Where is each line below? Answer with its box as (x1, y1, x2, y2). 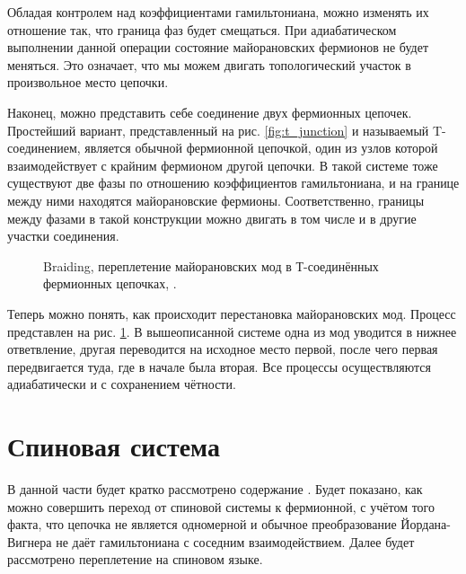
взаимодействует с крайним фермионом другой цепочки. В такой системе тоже (7, 155, 438, 174)
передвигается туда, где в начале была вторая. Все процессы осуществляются (7, 357, 431, 375)
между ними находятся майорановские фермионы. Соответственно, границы (7, 190, 425, 209)
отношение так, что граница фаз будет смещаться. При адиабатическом (7, 20, 397, 39)
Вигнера (7, 532, 52, 551)
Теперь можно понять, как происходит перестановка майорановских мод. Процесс (7, 304, 456, 322)
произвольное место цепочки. (7, 73, 169, 92)
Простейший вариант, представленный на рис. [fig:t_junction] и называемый (7, 120, 429, 139)
